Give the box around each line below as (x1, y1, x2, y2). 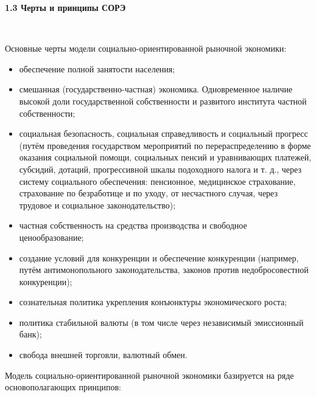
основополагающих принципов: (5, 381, 121, 393)
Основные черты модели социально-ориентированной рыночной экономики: (5, 42, 287, 55)
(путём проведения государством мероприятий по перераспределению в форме (19, 139, 311, 151)
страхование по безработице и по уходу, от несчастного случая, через (19, 187, 278, 199)
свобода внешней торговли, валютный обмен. (19, 348, 188, 361)
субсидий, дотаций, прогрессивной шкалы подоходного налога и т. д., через (19, 162, 301, 175)
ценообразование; (19, 230, 84, 243)
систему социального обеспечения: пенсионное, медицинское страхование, (19, 174, 296, 187)
